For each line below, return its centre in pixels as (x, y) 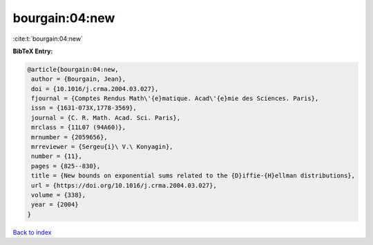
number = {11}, (57, 156)
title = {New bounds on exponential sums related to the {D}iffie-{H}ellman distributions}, (193, 176)
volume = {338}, (59, 195)
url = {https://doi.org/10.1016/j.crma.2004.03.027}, (124, 185)
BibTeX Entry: (33, 51)
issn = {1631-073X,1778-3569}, (84, 108)
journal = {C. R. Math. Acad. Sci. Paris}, (106, 118)
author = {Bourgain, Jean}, (79, 79)
